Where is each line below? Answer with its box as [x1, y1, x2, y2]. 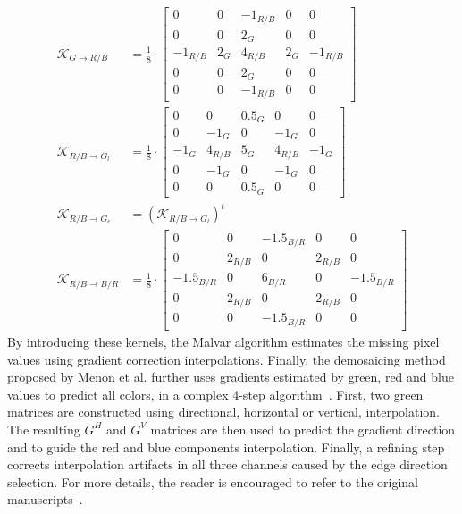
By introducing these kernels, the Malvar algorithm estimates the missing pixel [7, 332, 440, 350]
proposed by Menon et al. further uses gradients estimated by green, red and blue [7, 367, 454, 386]
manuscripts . [7, 490, 83, 509]
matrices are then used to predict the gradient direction [150, 419, 456, 438]
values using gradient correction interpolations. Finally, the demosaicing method [7, 350, 446, 368]
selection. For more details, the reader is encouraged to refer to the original [7, 472, 418, 491]
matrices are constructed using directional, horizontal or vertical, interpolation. [7, 402, 440, 421]
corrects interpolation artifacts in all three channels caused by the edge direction [7, 455, 448, 474]
